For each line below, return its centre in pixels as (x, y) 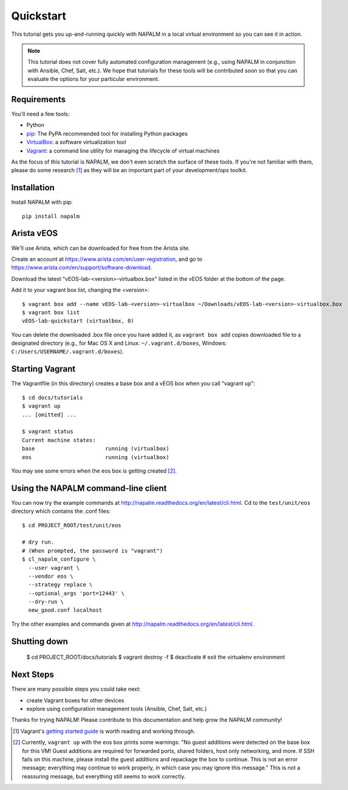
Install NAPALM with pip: (42, 202)
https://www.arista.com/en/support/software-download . (82, 268)
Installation (33, 188)
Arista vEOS (35, 233)
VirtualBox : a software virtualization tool (77, 142)
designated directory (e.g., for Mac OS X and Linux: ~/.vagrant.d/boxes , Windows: (119, 343)
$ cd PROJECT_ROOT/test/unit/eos (72, 525)
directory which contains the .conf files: (61, 511)
